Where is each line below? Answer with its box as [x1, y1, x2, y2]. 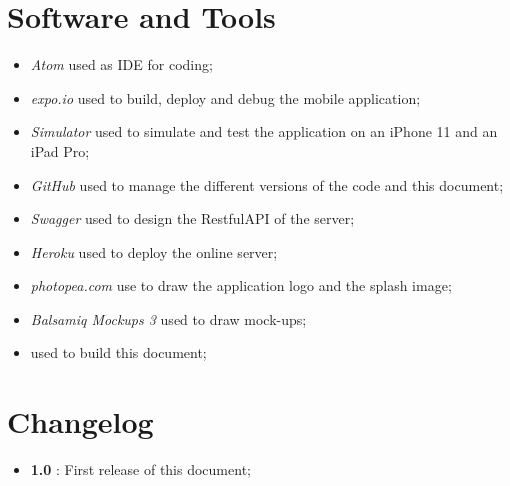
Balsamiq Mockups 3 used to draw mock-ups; [30, 308, 307, 329]
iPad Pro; [30, 140, 90, 161]
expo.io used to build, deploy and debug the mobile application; [30, 87, 421, 108]
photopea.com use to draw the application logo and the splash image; [30, 275, 452, 296]
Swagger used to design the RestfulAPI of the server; [30, 208, 355, 229]
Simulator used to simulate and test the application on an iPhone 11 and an [30, 121, 498, 142]
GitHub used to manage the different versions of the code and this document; [30, 174, 504, 195]
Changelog [7, 401, 154, 442]
